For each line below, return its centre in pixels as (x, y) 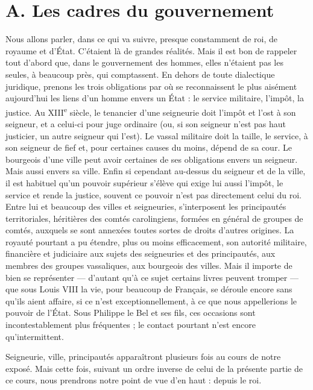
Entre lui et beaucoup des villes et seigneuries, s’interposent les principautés (146, 206)
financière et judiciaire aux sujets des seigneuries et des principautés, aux (141, 253)
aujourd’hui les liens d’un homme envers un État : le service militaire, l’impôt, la (155, 98)
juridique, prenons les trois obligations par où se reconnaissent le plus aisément (151, 86)
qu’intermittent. (35, 336)
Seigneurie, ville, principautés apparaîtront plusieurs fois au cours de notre (143, 357)
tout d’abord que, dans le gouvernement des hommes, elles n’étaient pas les (144, 62)
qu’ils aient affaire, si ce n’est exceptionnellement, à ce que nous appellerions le (151, 300)
